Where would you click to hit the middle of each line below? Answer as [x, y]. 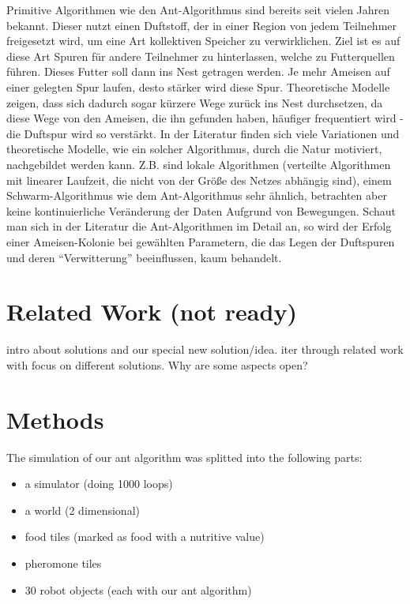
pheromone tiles [63, 563]
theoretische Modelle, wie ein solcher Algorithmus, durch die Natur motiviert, [194, 149]
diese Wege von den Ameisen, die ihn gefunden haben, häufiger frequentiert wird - [205, 118]
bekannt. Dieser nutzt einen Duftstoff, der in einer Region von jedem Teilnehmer [202, 25]
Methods [55, 419]
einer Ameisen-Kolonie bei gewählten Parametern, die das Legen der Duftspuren [201, 241]
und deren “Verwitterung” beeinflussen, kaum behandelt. [144, 257]
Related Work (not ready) [152, 311]
